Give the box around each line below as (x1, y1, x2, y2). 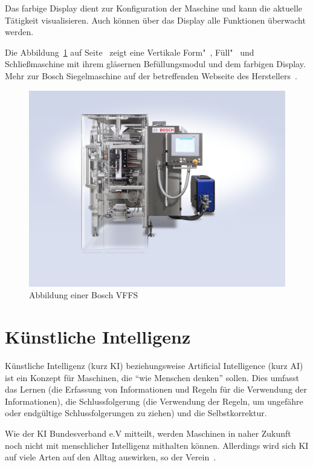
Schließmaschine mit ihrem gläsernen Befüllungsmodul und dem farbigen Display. (5, 57, 306, 70)
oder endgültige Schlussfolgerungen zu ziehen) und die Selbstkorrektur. (5, 407, 267, 419)
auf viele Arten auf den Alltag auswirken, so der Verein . (5, 451, 216, 463)
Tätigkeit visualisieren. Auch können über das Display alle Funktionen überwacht (5, 13, 306, 26)
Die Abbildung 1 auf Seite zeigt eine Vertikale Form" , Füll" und (5, 45, 254, 58)
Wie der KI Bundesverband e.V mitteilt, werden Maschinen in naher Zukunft (5, 427, 291, 440)
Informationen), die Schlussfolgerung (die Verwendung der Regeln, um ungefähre (5, 394, 303, 407)
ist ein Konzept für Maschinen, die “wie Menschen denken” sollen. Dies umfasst (5, 371, 299, 384)
